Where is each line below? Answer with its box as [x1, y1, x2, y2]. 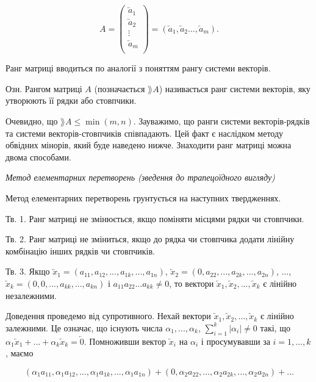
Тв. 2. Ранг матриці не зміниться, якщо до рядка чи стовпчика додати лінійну [5, 232, 295, 245]
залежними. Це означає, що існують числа [5, 321, 163, 334]
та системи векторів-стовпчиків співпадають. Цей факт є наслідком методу [5, 126, 284, 139]
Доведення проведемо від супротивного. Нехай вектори [5, 309, 211, 322]
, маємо [5, 347, 34, 359]
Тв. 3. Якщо [5, 265, 50, 278]
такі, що [260, 321, 290, 334]
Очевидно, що [5, 115, 58, 128]
